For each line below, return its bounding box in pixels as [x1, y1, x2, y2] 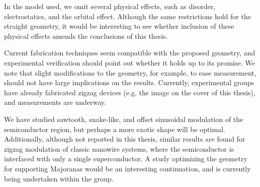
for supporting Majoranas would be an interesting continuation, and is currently [4, 163, 251, 173]
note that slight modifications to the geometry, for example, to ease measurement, [4, 67, 256, 78]
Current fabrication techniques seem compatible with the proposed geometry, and [4, 47, 255, 58]
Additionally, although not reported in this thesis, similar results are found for [4, 134, 245, 144]
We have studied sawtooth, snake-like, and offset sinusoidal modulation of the [4, 113, 243, 124]
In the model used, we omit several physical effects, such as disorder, [4, 1, 216, 11]
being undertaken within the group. [4, 173, 114, 183]
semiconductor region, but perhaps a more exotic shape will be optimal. [4, 123, 225, 134]
